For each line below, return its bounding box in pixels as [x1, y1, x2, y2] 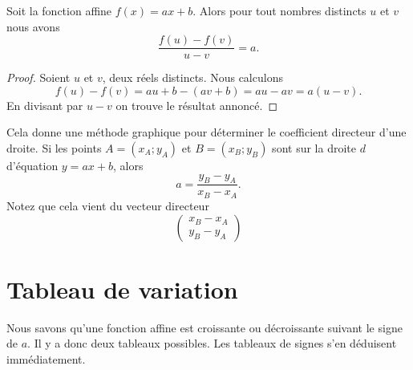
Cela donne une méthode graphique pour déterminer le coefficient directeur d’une [6, 124, 407, 140]
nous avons [6, 18, 60, 35]
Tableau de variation [6, 272, 238, 305]
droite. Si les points [6, 140, 102, 157]
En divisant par [6, 96, 83, 113]
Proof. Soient [6, 69, 71, 86]
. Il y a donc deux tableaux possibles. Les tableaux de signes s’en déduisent [27, 335, 397, 352]
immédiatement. [6, 350, 86, 367]
